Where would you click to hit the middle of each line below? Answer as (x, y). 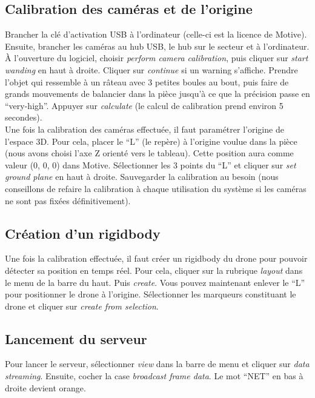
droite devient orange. (45, 387)
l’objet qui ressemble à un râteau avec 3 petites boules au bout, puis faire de (147, 81)
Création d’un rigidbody (83, 233)
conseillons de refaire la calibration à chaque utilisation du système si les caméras (156, 188)
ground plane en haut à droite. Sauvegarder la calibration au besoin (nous (142, 177)
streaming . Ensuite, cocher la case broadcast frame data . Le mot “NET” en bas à (154, 376)
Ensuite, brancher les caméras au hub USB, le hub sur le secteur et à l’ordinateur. (157, 46)
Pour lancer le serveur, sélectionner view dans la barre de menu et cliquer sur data (157, 364)
